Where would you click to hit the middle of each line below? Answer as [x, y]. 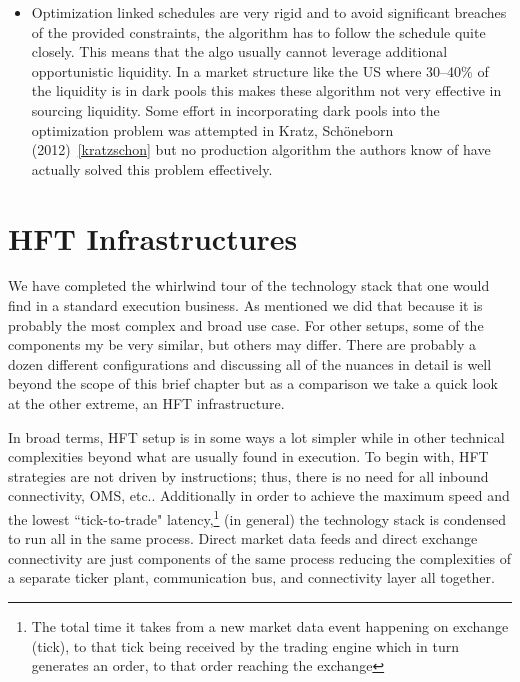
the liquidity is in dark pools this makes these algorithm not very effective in [266, 90]
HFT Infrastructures [153, 237]
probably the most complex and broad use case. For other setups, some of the [246, 324]
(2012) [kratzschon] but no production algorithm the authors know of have [261, 149]
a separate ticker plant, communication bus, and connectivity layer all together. [251, 577]
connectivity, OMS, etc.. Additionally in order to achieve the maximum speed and [259, 495]
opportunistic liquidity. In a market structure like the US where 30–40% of [260, 70]
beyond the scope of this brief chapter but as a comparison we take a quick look [253, 383]
